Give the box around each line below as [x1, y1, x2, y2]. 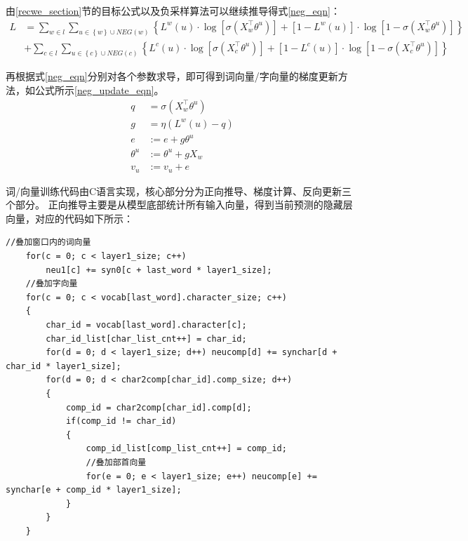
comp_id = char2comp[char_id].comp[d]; [65, 402, 252, 413]
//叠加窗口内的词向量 [6, 237, 91, 248]
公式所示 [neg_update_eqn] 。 [34, 82, 164, 97]
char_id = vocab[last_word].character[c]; [46, 319, 247, 330]
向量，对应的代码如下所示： [6, 211, 133, 225]
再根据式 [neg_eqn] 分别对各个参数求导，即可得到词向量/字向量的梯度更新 [6, 69, 338, 84]
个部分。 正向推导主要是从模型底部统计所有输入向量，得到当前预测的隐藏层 [6, 197, 353, 212]
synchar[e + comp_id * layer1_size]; [6, 485, 182, 495]
